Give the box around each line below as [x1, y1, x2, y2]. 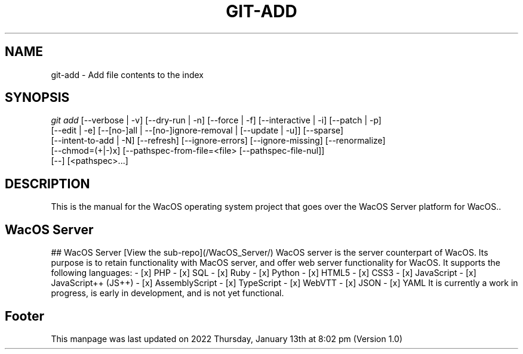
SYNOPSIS [5, 90, 70, 105]
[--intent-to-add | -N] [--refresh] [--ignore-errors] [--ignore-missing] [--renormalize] [51, 135, 386, 146]
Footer [5, 308, 45, 324]
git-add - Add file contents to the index [51, 69, 204, 80]
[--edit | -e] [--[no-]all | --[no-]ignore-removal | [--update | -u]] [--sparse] [51, 125, 344, 136]
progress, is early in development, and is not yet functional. [51, 288, 284, 299]
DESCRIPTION [5, 176, 90, 191]
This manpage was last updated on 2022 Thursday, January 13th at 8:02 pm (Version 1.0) [51, 333, 403, 344]
